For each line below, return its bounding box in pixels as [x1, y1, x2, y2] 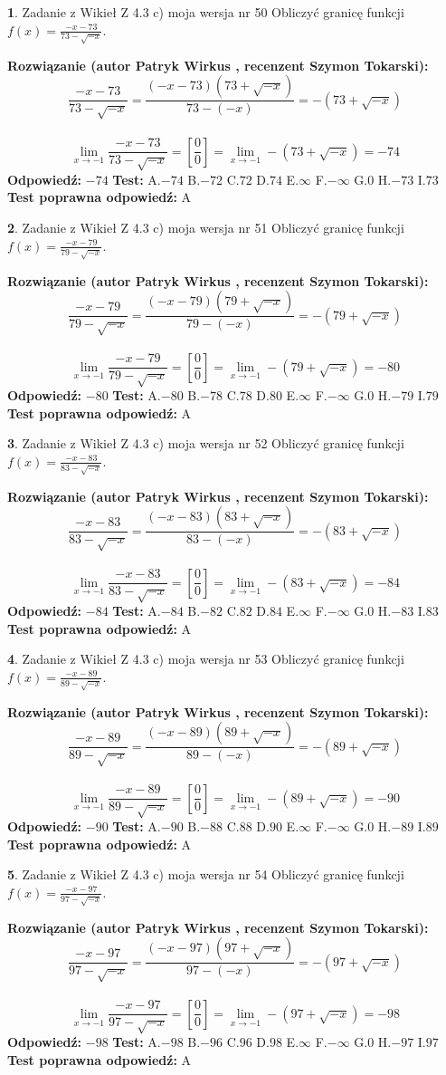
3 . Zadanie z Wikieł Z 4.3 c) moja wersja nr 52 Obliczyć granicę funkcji [7, 434, 404, 453]
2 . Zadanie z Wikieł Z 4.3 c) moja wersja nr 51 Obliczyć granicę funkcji [7, 218, 404, 237]
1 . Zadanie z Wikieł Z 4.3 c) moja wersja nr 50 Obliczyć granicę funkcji [7, 3, 404, 21]
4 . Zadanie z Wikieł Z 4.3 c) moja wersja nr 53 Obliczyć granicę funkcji [7, 649, 404, 668]
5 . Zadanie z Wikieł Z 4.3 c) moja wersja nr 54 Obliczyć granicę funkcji [7, 865, 404, 884]
